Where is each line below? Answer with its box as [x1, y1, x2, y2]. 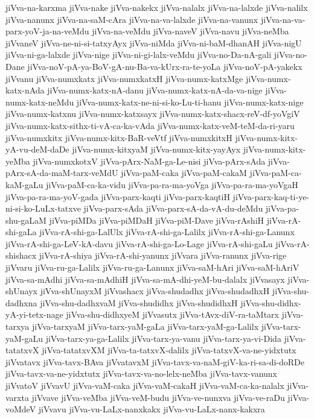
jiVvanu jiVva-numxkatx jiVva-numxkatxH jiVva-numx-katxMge [5, 72, 243, 84]
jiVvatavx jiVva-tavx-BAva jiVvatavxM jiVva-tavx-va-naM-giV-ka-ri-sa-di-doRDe [5, 355, 304, 368]
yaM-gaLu [5, 332, 43, 344]
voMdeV [5, 403, 36, 415]
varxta [5, 391, 29, 403]
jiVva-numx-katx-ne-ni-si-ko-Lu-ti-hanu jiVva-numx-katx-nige [76, 95, 304, 108]
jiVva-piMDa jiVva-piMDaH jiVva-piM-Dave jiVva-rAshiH [49, 213, 264, 226]
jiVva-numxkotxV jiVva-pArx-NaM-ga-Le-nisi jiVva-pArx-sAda [33, 154, 266, 167]
